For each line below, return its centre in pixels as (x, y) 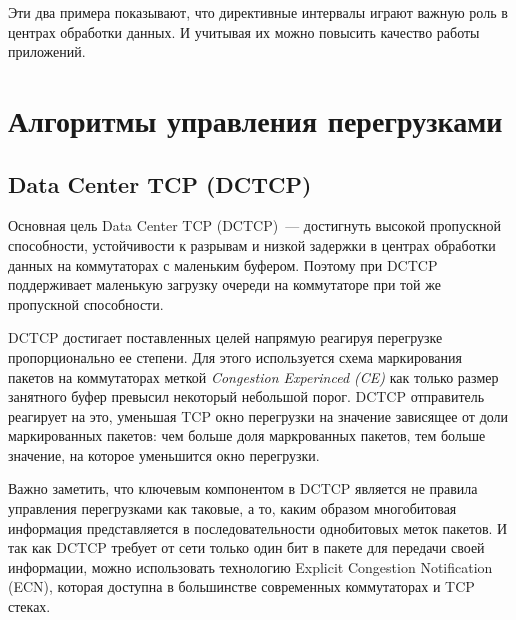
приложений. (47, 51)
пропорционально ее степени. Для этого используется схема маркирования (235, 356)
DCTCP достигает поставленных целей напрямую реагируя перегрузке (225, 337)
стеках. (29, 606)
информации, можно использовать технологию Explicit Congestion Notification (250, 566)
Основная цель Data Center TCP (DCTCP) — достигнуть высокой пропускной (254, 225)
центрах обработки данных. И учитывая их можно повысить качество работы (244, 31)
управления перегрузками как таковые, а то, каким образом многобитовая (232, 508)
